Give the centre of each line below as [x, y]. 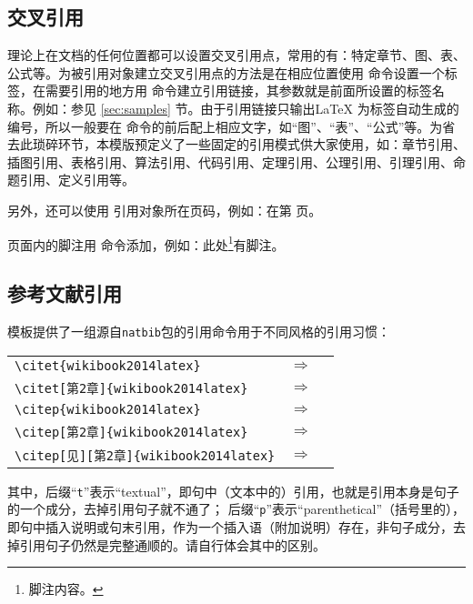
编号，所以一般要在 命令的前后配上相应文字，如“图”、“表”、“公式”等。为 [225, 126]
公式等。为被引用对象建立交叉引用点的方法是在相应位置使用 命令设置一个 [226, 72]
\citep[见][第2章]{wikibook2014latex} [145, 455]
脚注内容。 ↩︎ [66, 589]
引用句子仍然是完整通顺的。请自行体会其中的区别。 [172, 544]
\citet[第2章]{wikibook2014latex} [131, 388]
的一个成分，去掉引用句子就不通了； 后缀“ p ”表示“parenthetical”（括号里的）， [236, 509]
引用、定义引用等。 [77, 180]
